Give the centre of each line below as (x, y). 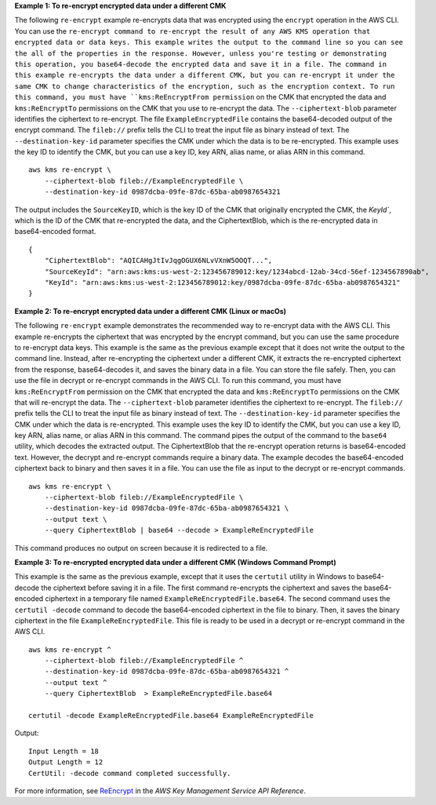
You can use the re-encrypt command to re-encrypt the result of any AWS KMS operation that (193, 31)
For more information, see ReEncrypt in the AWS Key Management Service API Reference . (160, 791)
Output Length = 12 (66, 762)
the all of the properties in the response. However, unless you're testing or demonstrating (201, 53)
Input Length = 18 (64, 751)
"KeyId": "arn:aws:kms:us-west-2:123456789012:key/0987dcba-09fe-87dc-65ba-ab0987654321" (222, 282)
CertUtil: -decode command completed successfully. (130, 773)
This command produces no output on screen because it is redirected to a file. (141, 548)
